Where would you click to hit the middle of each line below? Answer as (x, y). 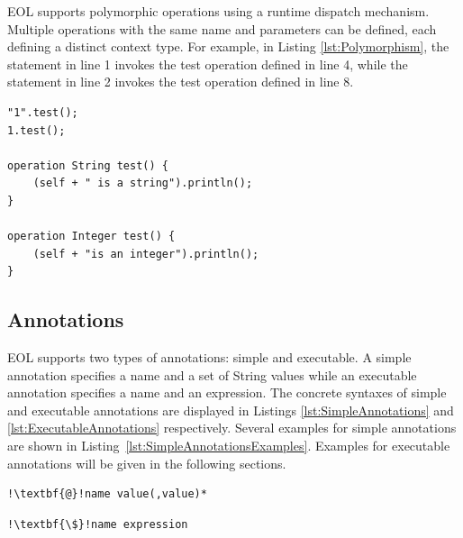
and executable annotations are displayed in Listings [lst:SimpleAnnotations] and (231, 410)
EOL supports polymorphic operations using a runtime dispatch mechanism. (218, 11)
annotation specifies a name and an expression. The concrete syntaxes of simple (227, 392)
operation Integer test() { (91, 237)
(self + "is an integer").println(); (146, 254)
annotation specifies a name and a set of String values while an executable (212, 374)
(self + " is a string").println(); (143, 183)
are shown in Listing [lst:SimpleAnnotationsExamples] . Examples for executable (229, 446)
